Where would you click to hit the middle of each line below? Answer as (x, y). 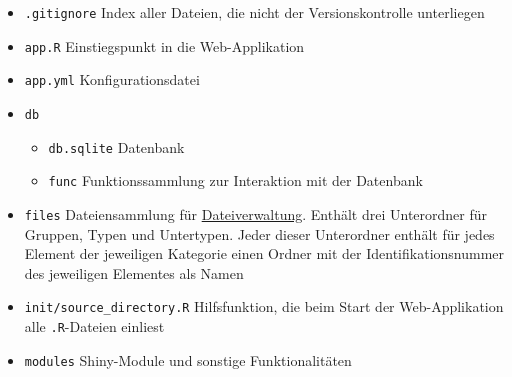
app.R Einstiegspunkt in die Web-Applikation (164, 45)
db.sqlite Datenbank (116, 146)
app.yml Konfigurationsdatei (112, 79)
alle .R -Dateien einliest (94, 326)
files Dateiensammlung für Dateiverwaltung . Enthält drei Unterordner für (256, 213)
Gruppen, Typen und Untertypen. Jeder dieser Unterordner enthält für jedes (259, 233)
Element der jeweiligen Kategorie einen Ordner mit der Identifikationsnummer (264, 253)
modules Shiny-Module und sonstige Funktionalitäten (188, 359)
